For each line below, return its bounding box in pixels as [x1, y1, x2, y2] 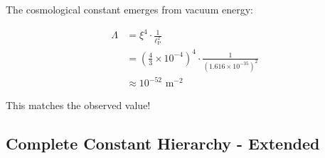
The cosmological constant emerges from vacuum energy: [6, 2, 253, 16]
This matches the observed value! [6, 98, 151, 113]
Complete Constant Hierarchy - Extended [6, 132, 320, 154]
